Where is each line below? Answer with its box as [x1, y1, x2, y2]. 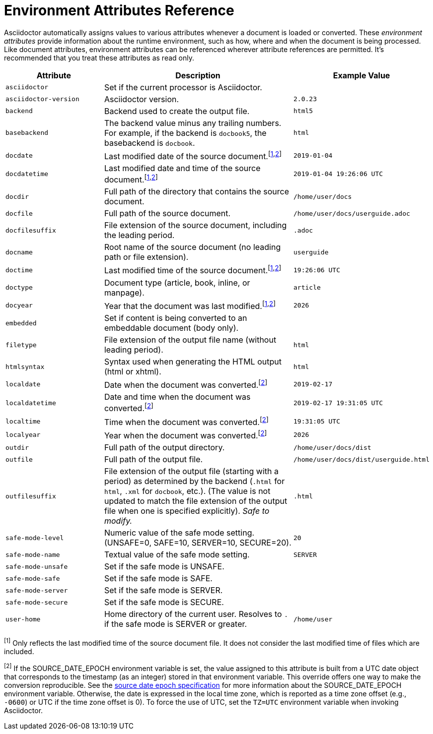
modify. [104, 516, 133, 526]
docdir [5, 192, 29, 200]
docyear [5, 301, 33, 309]
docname [5, 248, 33, 256]
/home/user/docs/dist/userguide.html [293, 455, 430, 463]
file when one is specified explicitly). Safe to [104, 506, 270, 516]
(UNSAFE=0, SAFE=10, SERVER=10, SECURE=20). [104, 538, 291, 548]
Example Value [333, 70, 390, 80]
